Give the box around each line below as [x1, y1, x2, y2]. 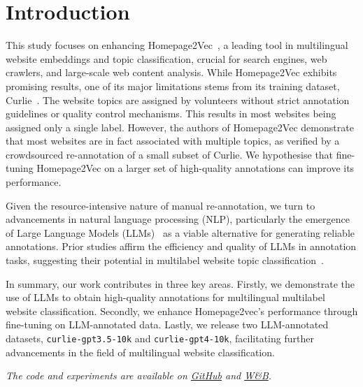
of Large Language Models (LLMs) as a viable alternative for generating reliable [6, 225, 355, 240]
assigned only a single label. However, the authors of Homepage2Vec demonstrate [6, 119, 354, 134]
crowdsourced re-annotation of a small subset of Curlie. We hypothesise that [6, 147, 334, 161]
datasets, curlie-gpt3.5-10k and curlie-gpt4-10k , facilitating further [6, 331, 314, 345]
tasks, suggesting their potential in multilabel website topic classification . [6, 253, 324, 268]
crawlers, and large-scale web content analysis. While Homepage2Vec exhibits [6, 65, 337, 80]
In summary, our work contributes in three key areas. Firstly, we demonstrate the [6, 276, 355, 291]
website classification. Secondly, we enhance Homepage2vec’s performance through [6, 303, 358, 318]
